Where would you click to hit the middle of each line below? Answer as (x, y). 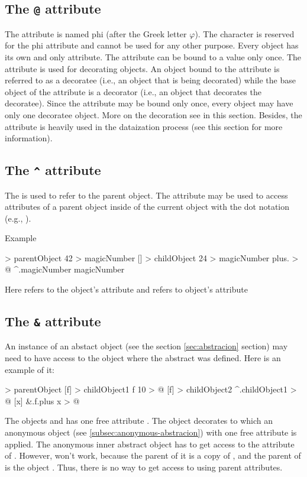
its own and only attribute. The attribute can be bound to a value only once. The (153, 56)
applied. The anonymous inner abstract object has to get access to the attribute (150, 444)
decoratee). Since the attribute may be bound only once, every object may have (149, 103)
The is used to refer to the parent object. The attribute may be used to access (146, 195)
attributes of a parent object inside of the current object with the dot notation (147, 207)
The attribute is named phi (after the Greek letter (96, 33)
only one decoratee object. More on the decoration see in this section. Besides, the (153, 114)
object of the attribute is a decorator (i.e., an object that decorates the (133, 91)
